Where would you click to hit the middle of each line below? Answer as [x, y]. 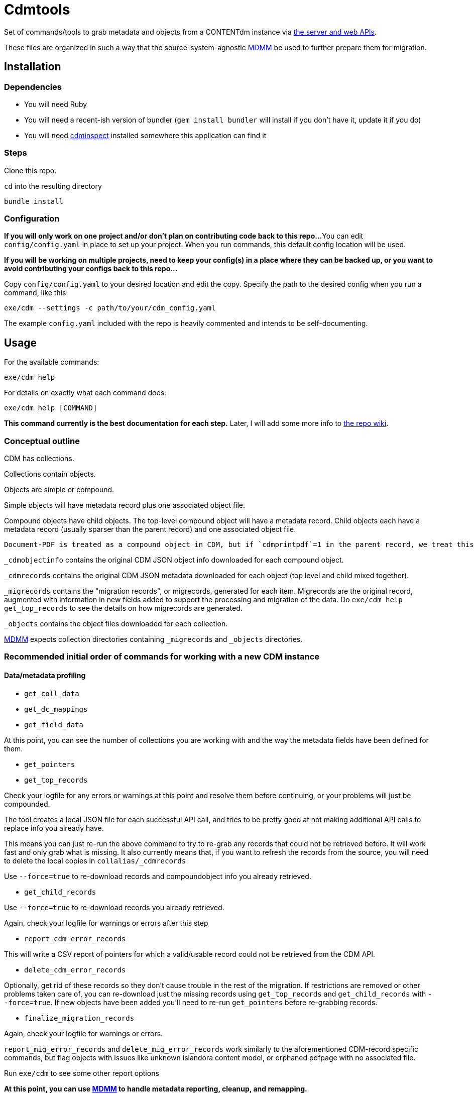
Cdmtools [37, 10]
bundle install [34, 201]
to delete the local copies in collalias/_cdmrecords [95, 860]
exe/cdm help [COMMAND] [51, 408]
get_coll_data [52, 693]
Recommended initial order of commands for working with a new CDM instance [162, 657]
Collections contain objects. [50, 474]
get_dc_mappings [56, 709]
